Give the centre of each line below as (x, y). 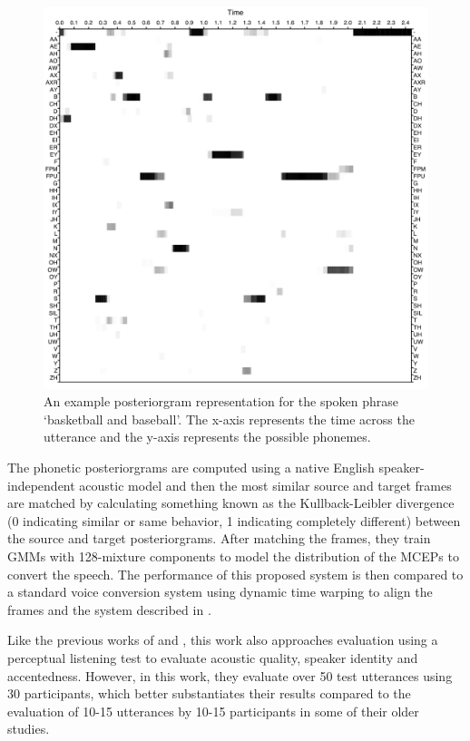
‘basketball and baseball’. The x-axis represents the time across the (229, 419)
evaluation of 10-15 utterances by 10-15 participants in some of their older (213, 711)
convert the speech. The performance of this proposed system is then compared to (235, 574)
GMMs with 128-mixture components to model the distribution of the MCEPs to (233, 556)
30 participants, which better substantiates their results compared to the (209, 693)
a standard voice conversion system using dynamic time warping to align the (220, 592)
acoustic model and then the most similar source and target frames (265, 485)
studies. (29, 729)
